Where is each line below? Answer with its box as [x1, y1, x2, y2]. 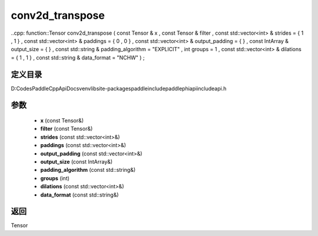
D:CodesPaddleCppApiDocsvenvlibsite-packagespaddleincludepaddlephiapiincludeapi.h [11, 85, 227, 92]
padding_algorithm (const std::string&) [40, 167, 136, 174]
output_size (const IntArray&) [40, 158, 113, 165]
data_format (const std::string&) [40, 191, 119, 198]
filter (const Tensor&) [40, 125, 93, 132]
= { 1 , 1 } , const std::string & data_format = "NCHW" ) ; [11, 54, 145, 61]
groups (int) [40, 174, 70, 182]
